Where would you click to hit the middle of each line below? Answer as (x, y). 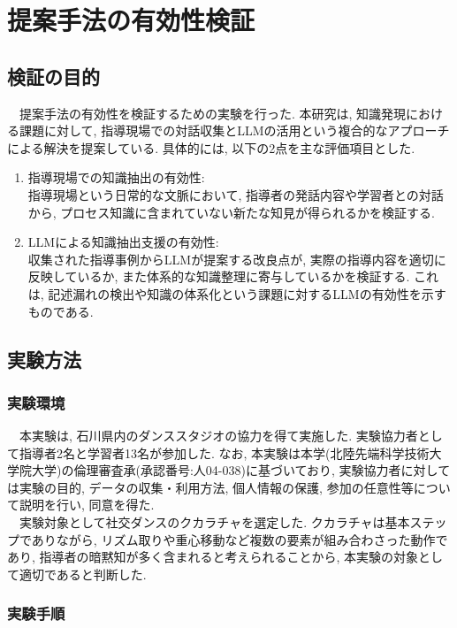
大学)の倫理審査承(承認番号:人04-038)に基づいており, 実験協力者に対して (241, 470)
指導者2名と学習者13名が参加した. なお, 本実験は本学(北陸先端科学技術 (224, 452)
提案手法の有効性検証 (131, 20)
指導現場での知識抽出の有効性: (116, 177)
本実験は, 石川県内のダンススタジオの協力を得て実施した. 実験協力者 (218, 436)
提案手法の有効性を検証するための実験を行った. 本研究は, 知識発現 (213, 113)
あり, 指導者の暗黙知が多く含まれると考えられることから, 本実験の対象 (213, 557)
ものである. (61, 311)
